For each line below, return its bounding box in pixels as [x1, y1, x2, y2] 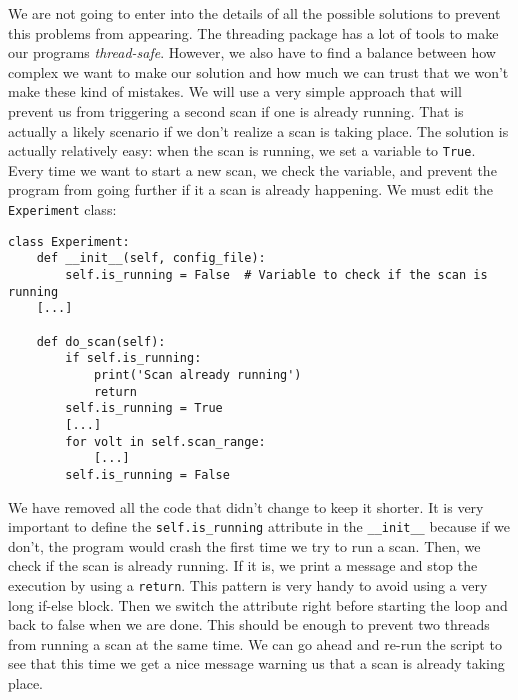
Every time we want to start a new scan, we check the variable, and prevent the [8, 159, 497, 180]
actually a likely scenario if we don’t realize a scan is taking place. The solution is [8, 120, 509, 141]
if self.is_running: [65, 351, 202, 366]
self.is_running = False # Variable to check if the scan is [65, 267, 488, 282]
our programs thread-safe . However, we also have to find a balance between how [8, 42, 496, 63]
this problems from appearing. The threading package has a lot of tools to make [8, 22, 499, 43]
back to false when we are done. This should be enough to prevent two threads [8, 614, 490, 635]
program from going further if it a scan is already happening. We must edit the [8, 179, 494, 200]
